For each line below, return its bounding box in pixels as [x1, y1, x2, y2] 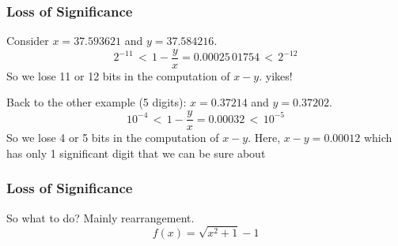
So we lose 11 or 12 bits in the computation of [6, 67, 230, 84]
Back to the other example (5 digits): [6, 94, 187, 110]
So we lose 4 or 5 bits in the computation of [6, 129, 219, 146]
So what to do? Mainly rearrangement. [6, 209, 195, 225]
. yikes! [259, 67, 293, 84]
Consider [6, 32, 49, 49]
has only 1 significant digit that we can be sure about [6, 144, 266, 161]
